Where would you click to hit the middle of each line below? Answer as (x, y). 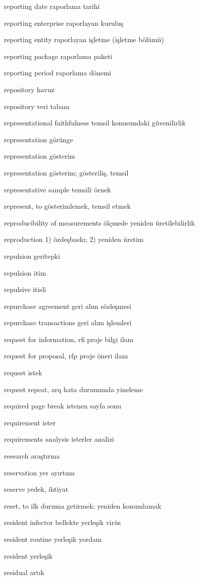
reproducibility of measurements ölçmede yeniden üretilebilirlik (99, 222)
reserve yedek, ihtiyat (36, 489)
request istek (23, 373)
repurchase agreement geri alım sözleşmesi (68, 306)
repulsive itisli (25, 289)
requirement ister (30, 422)
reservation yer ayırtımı (39, 472)
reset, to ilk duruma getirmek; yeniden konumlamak (83, 505)
